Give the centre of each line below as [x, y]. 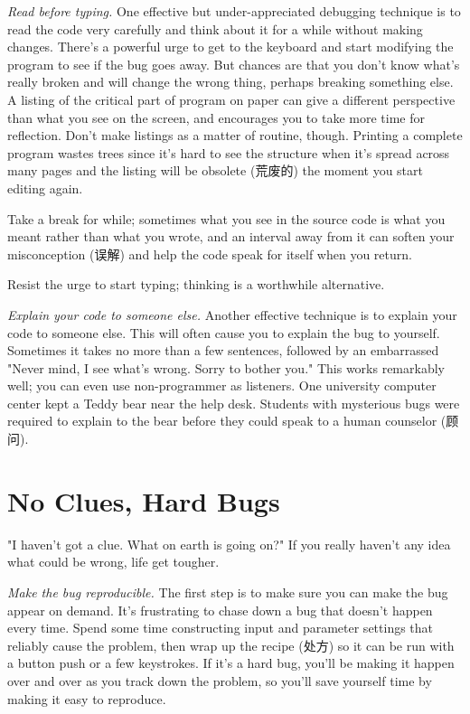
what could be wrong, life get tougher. [113, 562]
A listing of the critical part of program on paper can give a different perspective [231, 99]
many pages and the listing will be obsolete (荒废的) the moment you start [215, 170]
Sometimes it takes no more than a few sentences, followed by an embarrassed [223, 350]
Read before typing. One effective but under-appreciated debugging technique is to [234, 11]
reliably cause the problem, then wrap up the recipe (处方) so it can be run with [231, 645]
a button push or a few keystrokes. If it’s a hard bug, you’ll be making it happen [231, 663]
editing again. [45, 188]
